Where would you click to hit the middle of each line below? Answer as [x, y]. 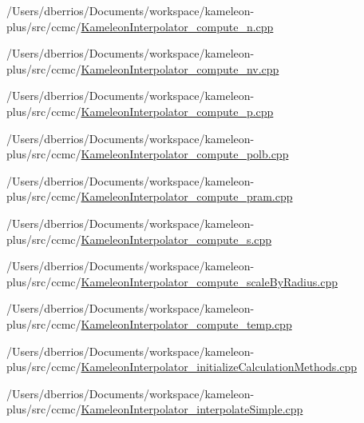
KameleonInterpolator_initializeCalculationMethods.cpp [219, 367]
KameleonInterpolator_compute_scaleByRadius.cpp [209, 281]
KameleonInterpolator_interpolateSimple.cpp [192, 409]
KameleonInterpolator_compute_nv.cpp [180, 68]
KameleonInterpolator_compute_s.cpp [176, 239]
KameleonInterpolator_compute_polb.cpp [185, 154]
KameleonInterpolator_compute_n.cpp [177, 26]
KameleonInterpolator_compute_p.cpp [177, 111]
